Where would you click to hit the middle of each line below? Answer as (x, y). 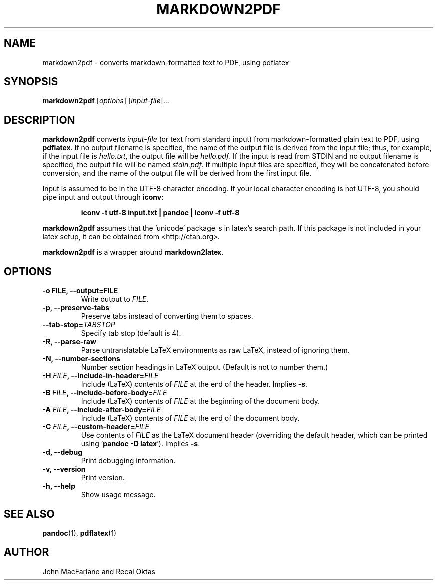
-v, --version (64, 469)
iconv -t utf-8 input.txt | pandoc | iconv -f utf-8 (160, 213)
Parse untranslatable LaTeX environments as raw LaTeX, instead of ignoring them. (215, 350)
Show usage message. (118, 495)
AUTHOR (27, 552)
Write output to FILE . (115, 299)
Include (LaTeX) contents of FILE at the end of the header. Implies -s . (194, 384)
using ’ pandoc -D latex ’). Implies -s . (140, 444)
